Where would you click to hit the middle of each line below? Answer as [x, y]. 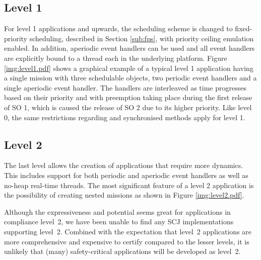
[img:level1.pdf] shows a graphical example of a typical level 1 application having [129, 68]
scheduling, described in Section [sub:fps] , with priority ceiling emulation [142, 38]
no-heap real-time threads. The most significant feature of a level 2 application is [129, 185]
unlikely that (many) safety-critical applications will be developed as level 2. [122, 251]
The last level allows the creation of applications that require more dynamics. [124, 165]
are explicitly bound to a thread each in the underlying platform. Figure [116, 58]
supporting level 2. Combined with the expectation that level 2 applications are [128, 231]
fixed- [244, 28]
